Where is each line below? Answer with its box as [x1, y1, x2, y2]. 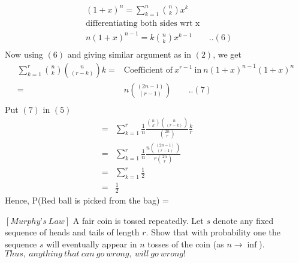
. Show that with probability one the [146, 226, 281, 238]
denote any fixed [213, 214, 274, 226]
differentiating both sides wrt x [86, 19, 200, 28]
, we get [213, 47, 241, 60]
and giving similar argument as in [67, 47, 192, 60]
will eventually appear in [46, 238, 137, 250]
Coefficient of [123, 65, 173, 74]
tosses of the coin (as [147, 238, 224, 250]
